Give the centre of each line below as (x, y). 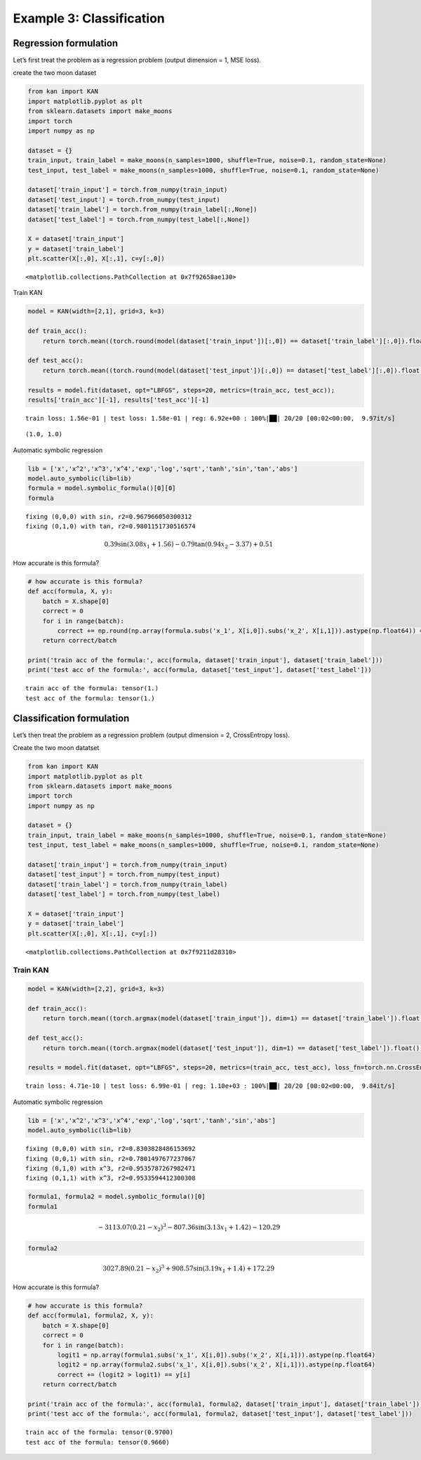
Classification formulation (71, 718)
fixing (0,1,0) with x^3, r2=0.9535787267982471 (111, 1168)
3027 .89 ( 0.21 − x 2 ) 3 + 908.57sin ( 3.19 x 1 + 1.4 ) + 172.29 (189, 1269)
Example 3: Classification (89, 18)
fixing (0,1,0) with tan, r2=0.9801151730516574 (111, 526)
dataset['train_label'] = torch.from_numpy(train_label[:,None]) (142, 210)
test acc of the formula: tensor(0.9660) (98, 1442)
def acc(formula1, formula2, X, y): (91, 1316)
